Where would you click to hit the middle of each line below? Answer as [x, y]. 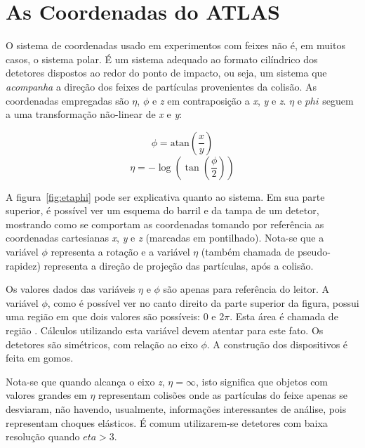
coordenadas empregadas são [67, 100]
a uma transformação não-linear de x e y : [94, 114]
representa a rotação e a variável [120, 252]
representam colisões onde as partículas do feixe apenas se [223, 395]
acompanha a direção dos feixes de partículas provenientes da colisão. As [161, 86]
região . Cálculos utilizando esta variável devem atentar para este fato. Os [165, 330]
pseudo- [314, 252]
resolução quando [43, 436]
